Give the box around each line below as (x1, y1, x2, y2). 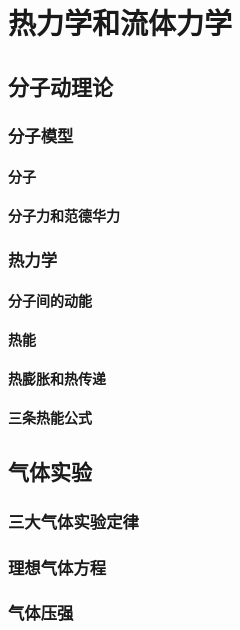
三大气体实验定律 (8, 508, 139, 533)
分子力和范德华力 (8, 204, 120, 225)
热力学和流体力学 (8, 2, 233, 43)
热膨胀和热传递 (8, 368, 106, 389)
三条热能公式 (8, 407, 92, 428)
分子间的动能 (8, 289, 92, 310)
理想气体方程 (8, 554, 107, 579)
